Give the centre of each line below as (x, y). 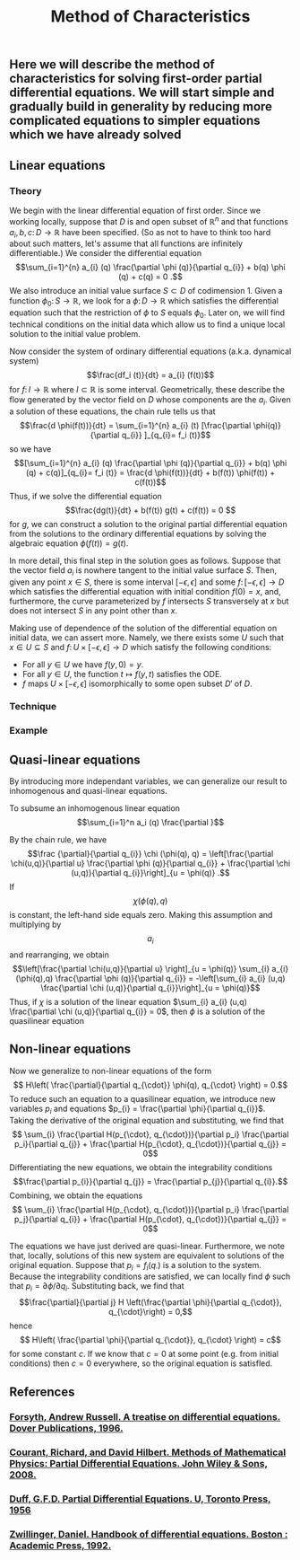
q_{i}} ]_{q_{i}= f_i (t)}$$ (166, 435)
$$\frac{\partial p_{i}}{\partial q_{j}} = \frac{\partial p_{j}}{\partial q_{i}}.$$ (150, 1181)
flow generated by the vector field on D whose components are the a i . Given (150, 400)
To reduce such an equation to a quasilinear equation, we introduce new (142, 1098)
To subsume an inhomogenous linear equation (95, 808)
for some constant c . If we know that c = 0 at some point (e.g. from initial (144, 1354)
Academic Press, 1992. (60, 1546)
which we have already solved (95, 135)
